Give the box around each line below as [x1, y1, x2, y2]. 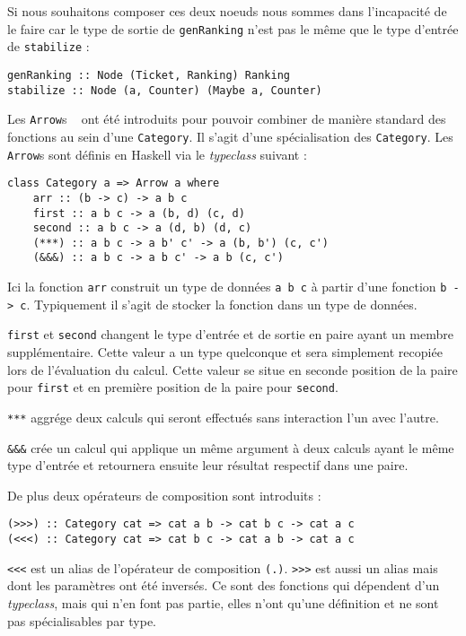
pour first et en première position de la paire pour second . [7, 378, 339, 396]
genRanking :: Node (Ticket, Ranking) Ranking [7, 68, 290, 82]
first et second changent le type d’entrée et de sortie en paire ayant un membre [7, 325, 453, 344]
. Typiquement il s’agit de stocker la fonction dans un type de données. [26, 294, 418, 313]
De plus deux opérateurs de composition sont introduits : [7, 485, 321, 504]
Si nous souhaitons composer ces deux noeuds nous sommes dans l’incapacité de [7, 2, 447, 20]
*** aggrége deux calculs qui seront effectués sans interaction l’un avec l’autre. [7, 407, 439, 426]
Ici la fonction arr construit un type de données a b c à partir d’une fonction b [7, 277, 447, 296]
